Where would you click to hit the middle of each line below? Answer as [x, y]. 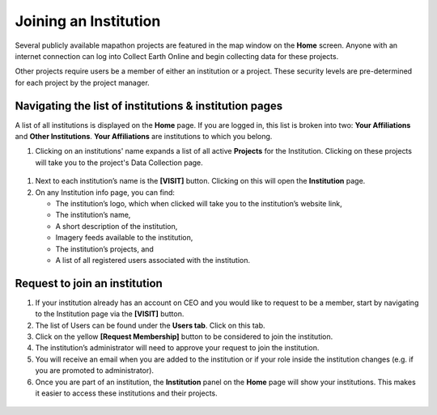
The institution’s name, [93, 215]
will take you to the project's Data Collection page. [119, 163]
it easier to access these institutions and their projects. [126, 393]
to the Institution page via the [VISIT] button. [110, 314]
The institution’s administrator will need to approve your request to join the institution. [177, 348]
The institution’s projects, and [104, 249]
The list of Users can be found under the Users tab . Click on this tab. [151, 325]
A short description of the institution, [117, 226]
